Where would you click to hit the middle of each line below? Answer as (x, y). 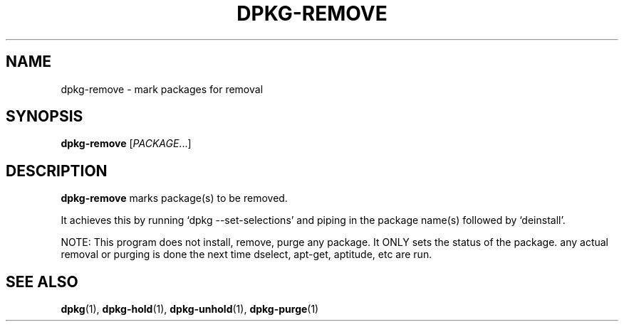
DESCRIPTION (57, 171)
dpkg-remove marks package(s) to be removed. (174, 198)
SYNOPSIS (45, 117)
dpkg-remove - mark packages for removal (162, 89)
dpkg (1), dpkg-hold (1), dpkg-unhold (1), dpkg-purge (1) (190, 309)
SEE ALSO (42, 282)
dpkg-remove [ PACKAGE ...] (126, 144)
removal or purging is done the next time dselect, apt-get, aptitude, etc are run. (246, 254)
